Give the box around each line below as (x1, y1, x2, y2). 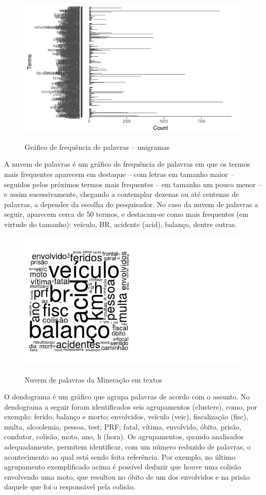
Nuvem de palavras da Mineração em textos (25, 374, 162, 385)
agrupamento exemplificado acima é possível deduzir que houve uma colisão (4, 461, 241, 472)
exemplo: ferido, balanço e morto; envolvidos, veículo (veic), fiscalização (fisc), (4, 411, 249, 422)
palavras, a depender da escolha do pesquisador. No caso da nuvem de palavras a (4, 198, 258, 209)
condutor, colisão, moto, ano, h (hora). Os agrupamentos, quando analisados (4, 431, 243, 442)
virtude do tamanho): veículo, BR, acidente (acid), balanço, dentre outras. (4, 219, 237, 230)
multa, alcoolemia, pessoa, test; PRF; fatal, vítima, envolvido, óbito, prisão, (4, 421, 241, 432)
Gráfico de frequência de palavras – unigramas (25, 141, 170, 152)
